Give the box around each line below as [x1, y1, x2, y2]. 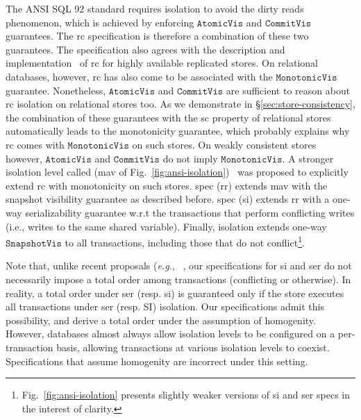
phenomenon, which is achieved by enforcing [6, 15, 194, 29]
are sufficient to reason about [226, 83, 351, 97]
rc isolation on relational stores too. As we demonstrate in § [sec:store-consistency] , [6, 96, 355, 111]
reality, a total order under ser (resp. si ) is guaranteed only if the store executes [6, 285, 344, 300]
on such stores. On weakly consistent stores [132, 137, 317, 151]
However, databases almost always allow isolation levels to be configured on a [6, 326, 335, 341]
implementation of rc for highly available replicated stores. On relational [6, 56, 318, 70]
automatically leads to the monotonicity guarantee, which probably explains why [6, 124, 350, 138]
